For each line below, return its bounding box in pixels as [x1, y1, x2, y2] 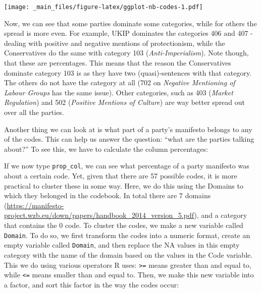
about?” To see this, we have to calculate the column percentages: [4, 143, 208, 154]
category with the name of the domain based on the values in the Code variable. [4, 249, 253, 260]
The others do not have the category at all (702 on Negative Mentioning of [4, 77, 235, 88]
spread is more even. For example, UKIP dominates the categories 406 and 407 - [4, 28, 253, 38]
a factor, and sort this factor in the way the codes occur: [4, 279, 179, 289]
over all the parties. [4, 107, 64, 117]
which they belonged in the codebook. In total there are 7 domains [4, 190, 211, 201]
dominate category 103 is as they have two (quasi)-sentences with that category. [4, 67, 252, 78]
